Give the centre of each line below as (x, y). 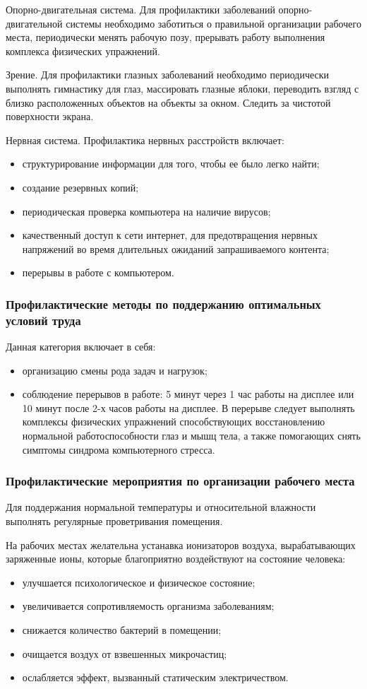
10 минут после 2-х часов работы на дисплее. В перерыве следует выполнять (188, 407)
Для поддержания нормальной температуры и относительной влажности (161, 507)
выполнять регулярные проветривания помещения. (114, 521)
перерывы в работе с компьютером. (98, 272)
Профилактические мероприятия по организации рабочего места (180, 481)
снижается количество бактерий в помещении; (122, 629)
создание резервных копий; (80, 187)
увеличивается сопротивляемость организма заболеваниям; (148, 606)
